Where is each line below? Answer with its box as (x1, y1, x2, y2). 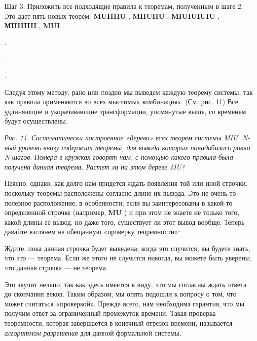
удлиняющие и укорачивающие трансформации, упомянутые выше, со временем (4, 106, 246, 116)
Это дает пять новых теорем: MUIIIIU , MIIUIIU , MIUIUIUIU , (4, 10, 220, 21)
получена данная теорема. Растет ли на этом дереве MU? (4, 161, 185, 171)
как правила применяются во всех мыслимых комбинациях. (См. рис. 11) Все (4, 96, 238, 107)
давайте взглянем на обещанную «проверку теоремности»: (4, 226, 180, 237)
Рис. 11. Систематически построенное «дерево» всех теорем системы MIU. (4, 132, 240, 142)
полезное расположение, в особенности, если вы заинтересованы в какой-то (4, 197, 233, 208)
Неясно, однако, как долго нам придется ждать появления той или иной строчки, (4, 178, 248, 188)
